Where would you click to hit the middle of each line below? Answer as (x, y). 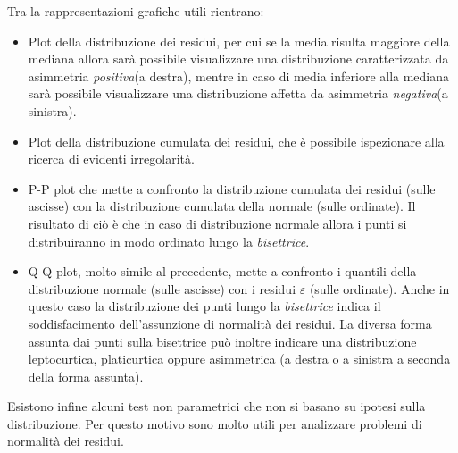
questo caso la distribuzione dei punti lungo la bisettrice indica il (204, 306)
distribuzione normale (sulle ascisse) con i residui (162, 288)
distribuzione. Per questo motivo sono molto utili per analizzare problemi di (215, 423)
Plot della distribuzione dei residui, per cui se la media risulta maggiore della (239, 41)
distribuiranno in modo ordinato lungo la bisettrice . (169, 241)
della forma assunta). (86, 376)
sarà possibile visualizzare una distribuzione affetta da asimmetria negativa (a (238, 93)
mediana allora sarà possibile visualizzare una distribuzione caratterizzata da (238, 59)
